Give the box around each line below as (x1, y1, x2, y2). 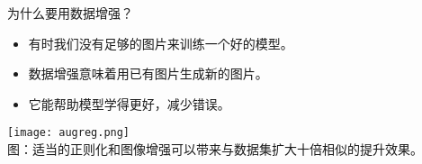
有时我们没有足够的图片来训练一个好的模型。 (28, 33, 293, 52)
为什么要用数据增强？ (7, 4, 133, 22)
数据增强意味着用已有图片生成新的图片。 (28, 64, 268, 83)
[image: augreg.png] (7, 126, 130, 140)
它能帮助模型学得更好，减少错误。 (28, 94, 230, 113)
